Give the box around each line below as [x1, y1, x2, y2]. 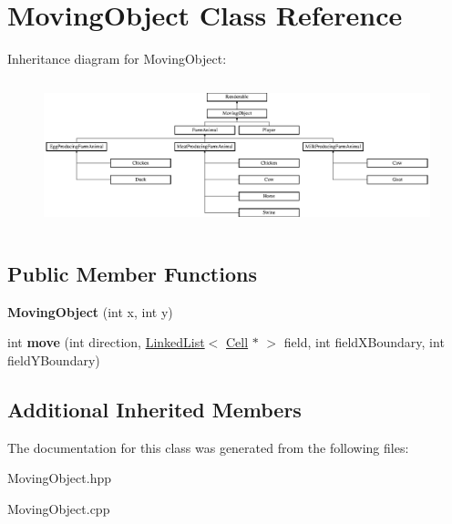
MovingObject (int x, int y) [7, 302, 173, 321]
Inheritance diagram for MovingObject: [7, 49, 227, 68]
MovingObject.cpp [7, 498, 110, 518]
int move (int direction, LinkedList [7, 333, 205, 352]
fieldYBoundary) [7, 350, 100, 369]
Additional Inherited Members [7, 395, 302, 423]
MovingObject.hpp [7, 468, 111, 488]
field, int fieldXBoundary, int [283, 333, 445, 352]
